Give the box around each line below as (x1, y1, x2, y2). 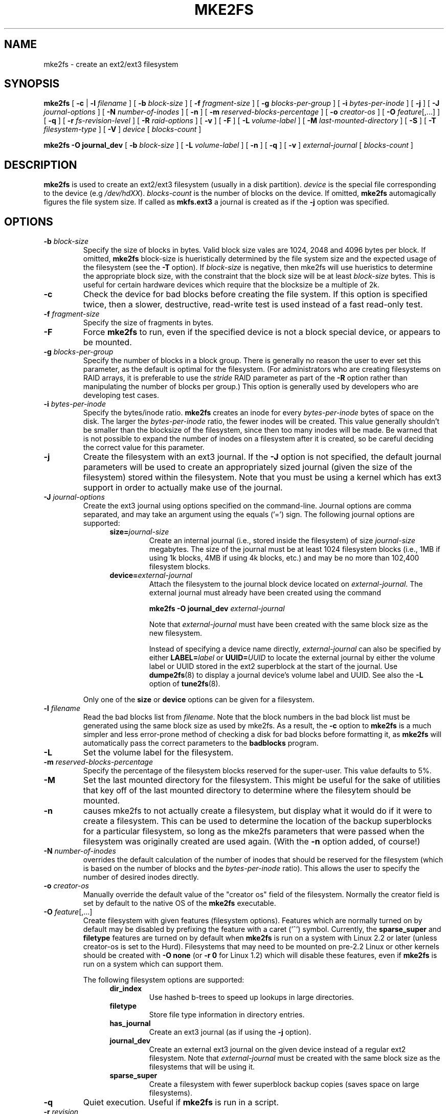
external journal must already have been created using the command (149, 588, 381, 597)
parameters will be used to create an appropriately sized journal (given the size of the (83, 462, 412, 473)
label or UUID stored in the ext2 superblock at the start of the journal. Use (149, 662, 398, 671)
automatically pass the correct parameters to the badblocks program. (83, 739, 319, 748)
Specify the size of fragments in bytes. (83, 318, 214, 327)
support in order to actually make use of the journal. (83, 482, 283, 493)
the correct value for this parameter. (83, 443, 205, 452)
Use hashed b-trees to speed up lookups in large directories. (149, 993, 354, 1002)
